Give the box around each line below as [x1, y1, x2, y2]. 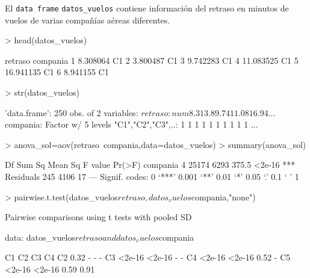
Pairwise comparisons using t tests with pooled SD [5, 211, 192, 223]
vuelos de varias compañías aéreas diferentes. [5, 13, 170, 26]
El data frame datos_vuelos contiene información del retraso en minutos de [5, 2, 289, 14]
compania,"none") [191, 190, 256, 203]
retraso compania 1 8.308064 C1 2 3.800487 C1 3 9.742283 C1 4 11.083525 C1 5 [5, 54, 299, 66]
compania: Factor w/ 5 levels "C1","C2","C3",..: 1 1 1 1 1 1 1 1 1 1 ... [5, 118, 258, 131]
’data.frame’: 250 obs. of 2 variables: [5, 106, 138, 119]
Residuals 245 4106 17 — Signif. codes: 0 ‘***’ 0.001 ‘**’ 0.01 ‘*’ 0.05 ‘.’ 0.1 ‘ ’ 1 [5, 170, 299, 182]
